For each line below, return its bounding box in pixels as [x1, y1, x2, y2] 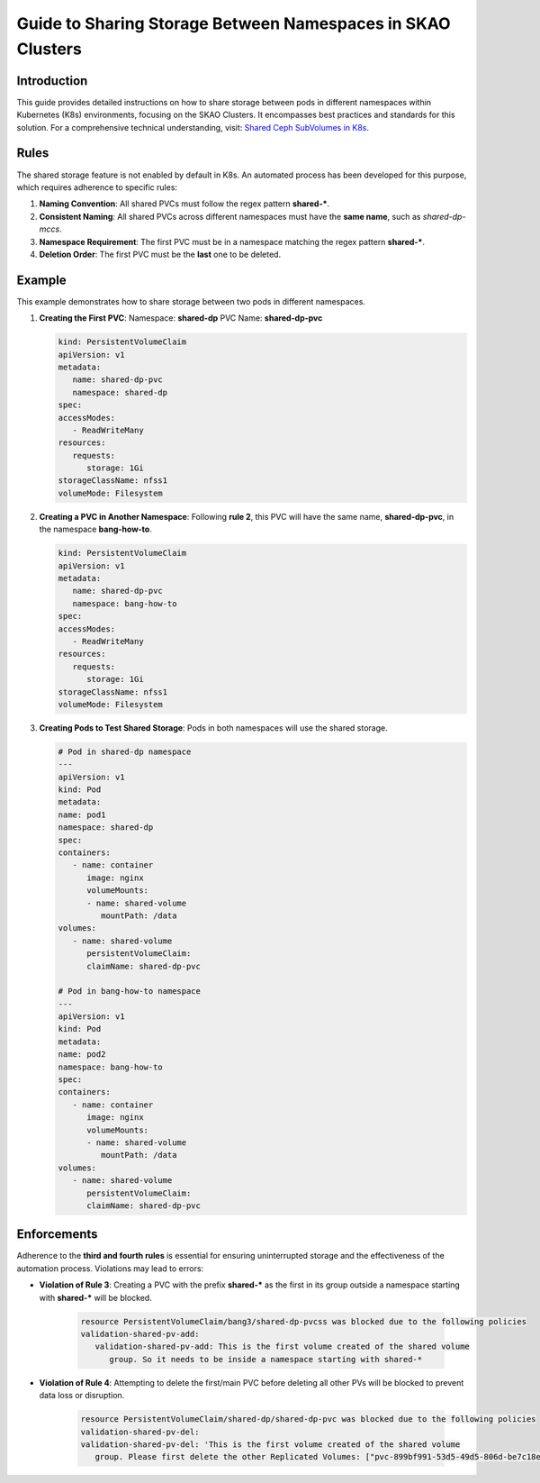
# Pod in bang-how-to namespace [58, 987, 202, 996]
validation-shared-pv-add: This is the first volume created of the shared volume [94, 1342, 470, 1351]
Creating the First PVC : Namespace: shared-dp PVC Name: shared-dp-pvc [39, 313, 323, 323]
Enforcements [16, 1226, 98, 1242]
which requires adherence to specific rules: [16, 181, 178, 193]
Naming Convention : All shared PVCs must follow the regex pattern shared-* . [39, 198, 330, 209]
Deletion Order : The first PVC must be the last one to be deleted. [39, 249, 282, 259]
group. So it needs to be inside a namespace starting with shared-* [109, 1354, 423, 1364]
